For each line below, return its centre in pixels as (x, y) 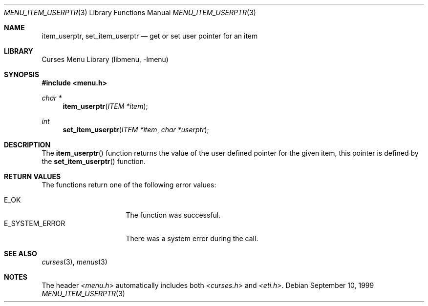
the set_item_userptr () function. (94, 161)
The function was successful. (173, 215)
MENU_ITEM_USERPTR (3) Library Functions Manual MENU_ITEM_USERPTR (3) (130, 12)
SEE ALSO (21, 254)
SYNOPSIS (22, 74)
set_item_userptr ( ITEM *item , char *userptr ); (136, 130)
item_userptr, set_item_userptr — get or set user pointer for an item (150, 36)
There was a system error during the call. (192, 238)
